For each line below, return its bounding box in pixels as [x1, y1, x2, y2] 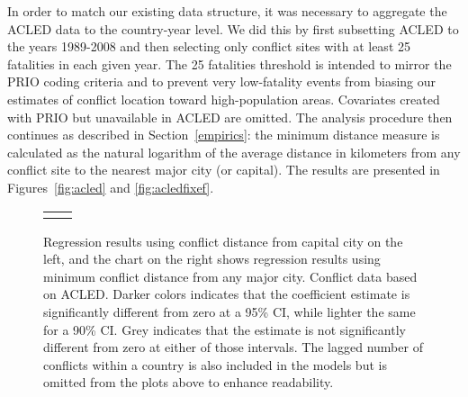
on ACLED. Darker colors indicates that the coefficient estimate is [43, 284, 410, 303]
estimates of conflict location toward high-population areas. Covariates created [7, 89, 440, 108]
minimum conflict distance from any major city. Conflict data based [43, 266, 418, 285]
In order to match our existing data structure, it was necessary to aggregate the [7, 2, 447, 20]
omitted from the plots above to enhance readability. [43, 373, 334, 392]
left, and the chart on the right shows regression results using [43, 249, 381, 268]
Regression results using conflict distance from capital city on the [43, 231, 403, 250]
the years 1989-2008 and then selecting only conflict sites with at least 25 [7, 37, 410, 56]
